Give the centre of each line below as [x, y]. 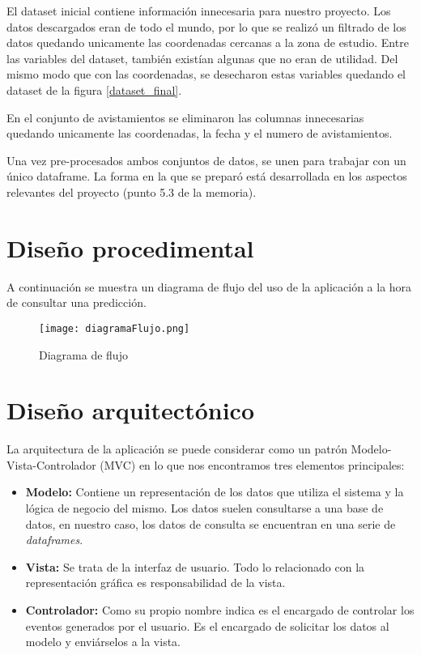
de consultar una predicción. [77, 302]
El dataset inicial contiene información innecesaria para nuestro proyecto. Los [199, 11]
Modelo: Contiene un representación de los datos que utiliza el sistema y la [215, 492]
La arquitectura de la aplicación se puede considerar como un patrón [177, 449]
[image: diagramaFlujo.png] [115, 328]
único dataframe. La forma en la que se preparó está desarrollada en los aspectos [207, 176]
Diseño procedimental [130, 247]
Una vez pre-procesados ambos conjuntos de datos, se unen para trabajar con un [206, 160]
